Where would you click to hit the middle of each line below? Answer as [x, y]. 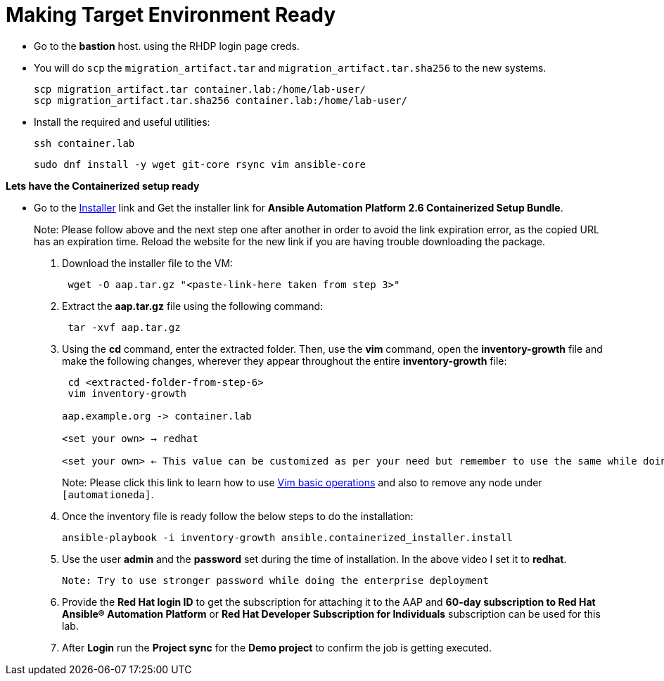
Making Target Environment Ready [171, 15]
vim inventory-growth [127, 393]
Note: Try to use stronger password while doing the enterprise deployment [275, 580]
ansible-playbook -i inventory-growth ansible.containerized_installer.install [287, 537]
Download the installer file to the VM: [148, 263]
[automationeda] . [108, 494]
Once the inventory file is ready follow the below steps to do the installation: [238, 516]
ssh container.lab [84, 143]
